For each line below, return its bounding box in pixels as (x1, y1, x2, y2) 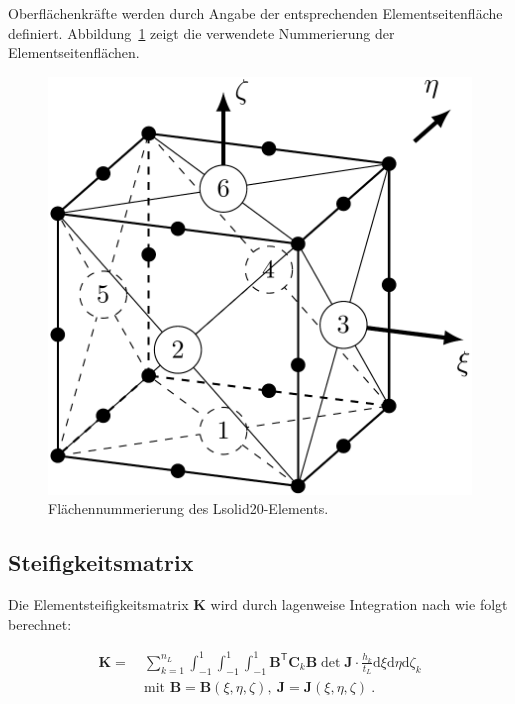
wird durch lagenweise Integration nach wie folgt (210, 594, 508, 615)
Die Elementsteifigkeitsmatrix (8, 594, 189, 615)
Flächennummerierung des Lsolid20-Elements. (48, 498, 329, 519)
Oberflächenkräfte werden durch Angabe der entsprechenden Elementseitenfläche (8, 3, 503, 23)
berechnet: (8, 613, 72, 634)
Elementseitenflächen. (8, 42, 140, 63)
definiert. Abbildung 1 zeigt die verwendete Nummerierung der (8, 22, 395, 43)
